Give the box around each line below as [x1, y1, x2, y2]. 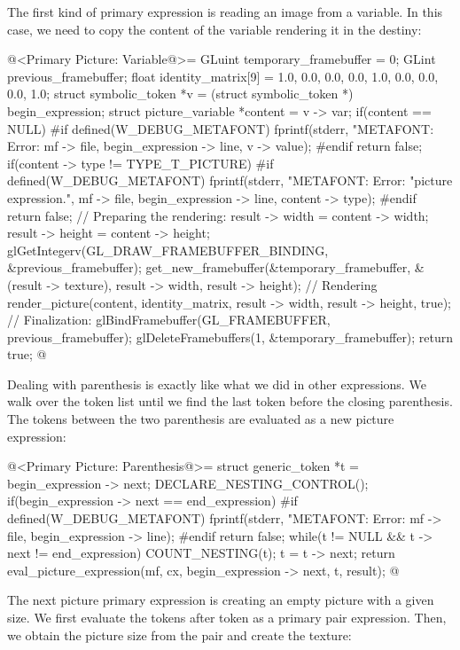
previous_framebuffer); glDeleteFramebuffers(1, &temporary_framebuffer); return [7, 327, 454, 346]
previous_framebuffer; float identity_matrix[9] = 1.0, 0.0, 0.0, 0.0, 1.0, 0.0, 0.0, [7, 67, 439, 85]
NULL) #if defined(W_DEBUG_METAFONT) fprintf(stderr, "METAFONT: [7, 119, 434, 137]
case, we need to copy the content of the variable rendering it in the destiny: [7, 20, 422, 38]
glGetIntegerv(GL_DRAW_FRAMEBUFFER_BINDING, [7, 240, 329, 259]
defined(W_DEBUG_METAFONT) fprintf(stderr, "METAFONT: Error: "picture [7, 171, 453, 190]
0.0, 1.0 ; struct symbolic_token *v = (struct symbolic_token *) [7, 84, 354, 103]
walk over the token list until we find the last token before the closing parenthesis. [7, 392, 453, 411]
